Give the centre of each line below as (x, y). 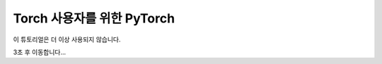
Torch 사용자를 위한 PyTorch (94, 18)
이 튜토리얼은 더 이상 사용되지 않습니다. (67, 39)
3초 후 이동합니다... (40, 52)
